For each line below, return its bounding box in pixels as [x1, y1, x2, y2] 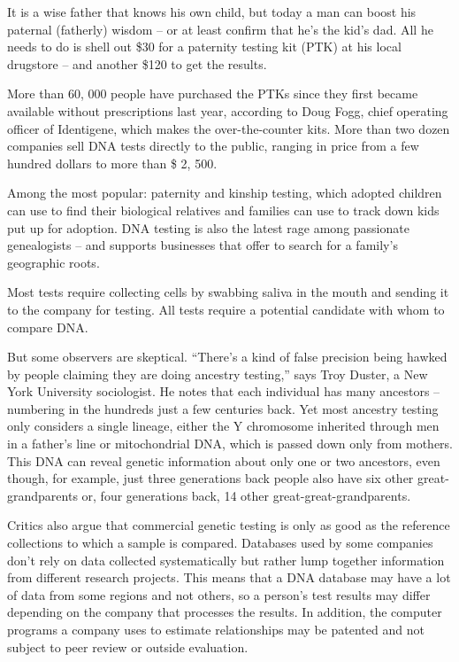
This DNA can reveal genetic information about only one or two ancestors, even [7, 451, 440, 470]
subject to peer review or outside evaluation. [7, 637, 249, 656]
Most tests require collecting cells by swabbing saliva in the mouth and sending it [7, 283, 449, 301]
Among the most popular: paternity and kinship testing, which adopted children [7, 183, 442, 202]
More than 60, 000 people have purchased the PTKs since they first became [7, 84, 418, 103]
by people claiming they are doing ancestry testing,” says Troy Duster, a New [7, 364, 428, 383]
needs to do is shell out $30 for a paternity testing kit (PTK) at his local [7, 37, 402, 56]
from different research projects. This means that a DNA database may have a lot [7, 568, 451, 587]
